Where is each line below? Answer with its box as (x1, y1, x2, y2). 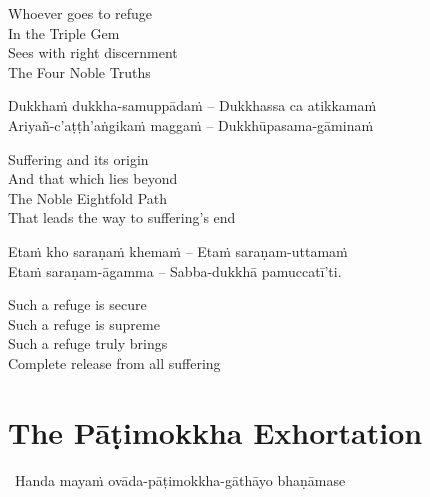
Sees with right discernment (8, 42, 178, 63)
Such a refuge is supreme (8, 313, 160, 334)
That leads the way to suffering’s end (8, 207, 236, 228)
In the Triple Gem (8, 22, 120, 43)
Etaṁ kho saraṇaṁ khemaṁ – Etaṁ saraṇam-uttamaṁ (8, 240, 348, 261)
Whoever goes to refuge (8, 3, 153, 23)
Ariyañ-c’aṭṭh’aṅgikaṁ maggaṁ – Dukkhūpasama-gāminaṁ (8, 114, 374, 135)
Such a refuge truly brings (8, 333, 168, 354)
